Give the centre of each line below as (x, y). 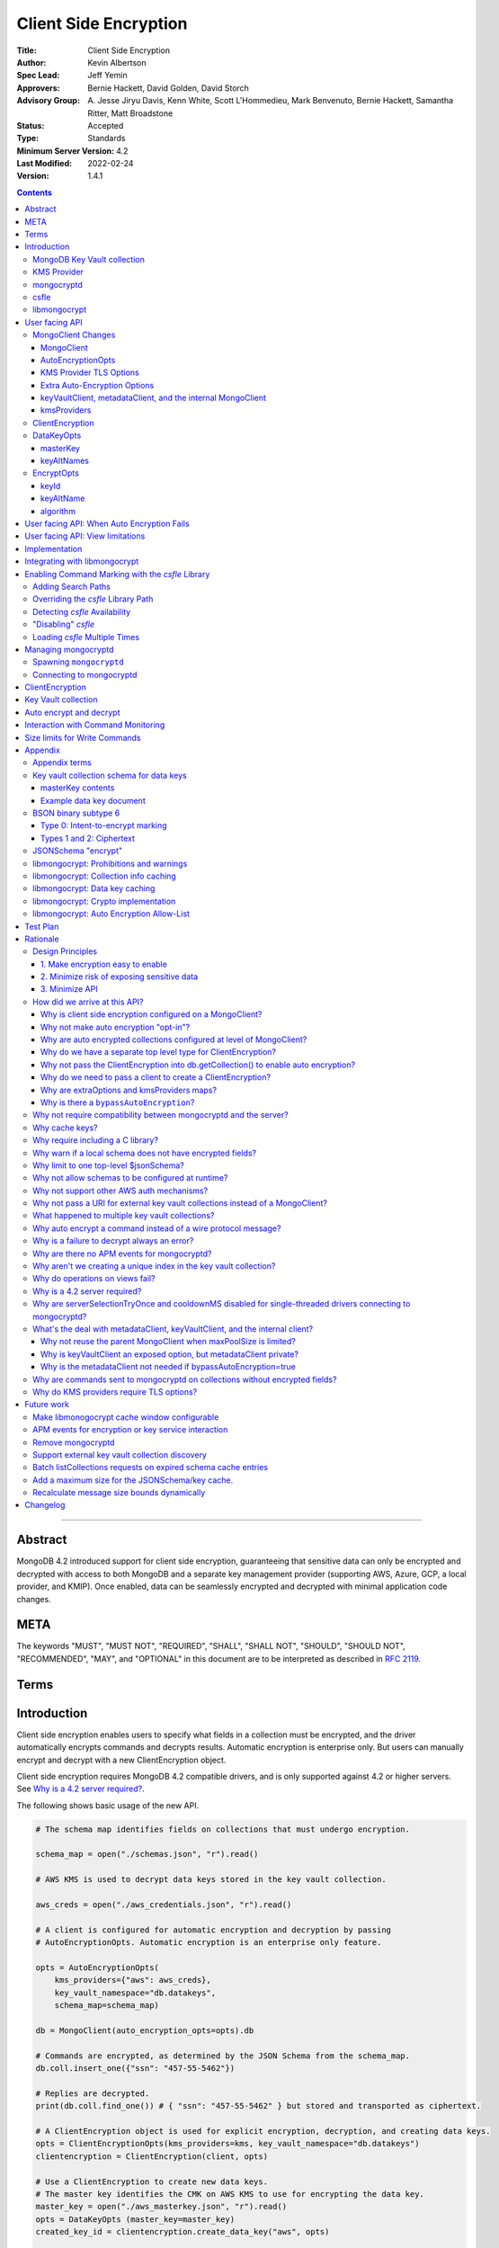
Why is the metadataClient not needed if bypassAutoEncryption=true (168, 1367)
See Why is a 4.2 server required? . (80, 1789)
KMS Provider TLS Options (90, 372)
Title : (27, 50)
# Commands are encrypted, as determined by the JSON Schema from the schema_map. (223, 2056)
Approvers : (38, 88)
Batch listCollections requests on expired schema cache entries (151, 1467)
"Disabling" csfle (63, 624)
